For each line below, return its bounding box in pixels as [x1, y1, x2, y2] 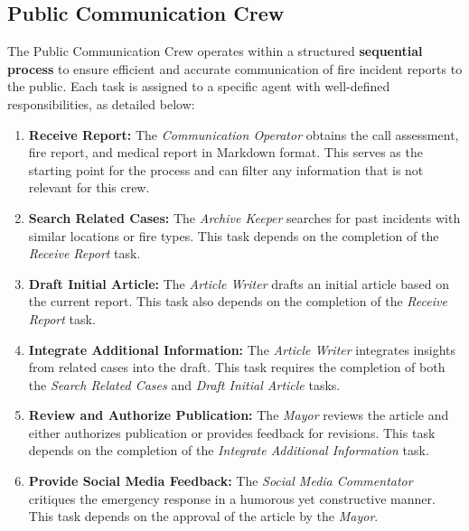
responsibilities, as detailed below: [7, 94, 195, 113]
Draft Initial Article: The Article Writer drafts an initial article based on [28, 274, 449, 293]
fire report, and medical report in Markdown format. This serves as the [28, 143, 423, 162]
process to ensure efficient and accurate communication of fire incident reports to [7, 59, 463, 78]
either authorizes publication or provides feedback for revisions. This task [28, 423, 436, 442]
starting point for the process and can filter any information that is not [28, 160, 424, 179]
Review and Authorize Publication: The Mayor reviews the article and [28, 405, 449, 424]
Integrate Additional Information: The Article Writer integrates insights [28, 340, 456, 359]
